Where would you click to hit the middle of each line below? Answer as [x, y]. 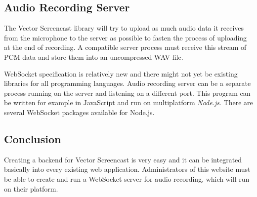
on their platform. [31, 188]
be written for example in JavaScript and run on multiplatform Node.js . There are [128, 102]
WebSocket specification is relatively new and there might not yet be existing [121, 73]
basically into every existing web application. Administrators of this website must [127, 169]
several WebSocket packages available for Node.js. [79, 112]
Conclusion [33, 138]
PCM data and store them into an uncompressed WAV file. [94, 57]
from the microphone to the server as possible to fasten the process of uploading [126, 37]
